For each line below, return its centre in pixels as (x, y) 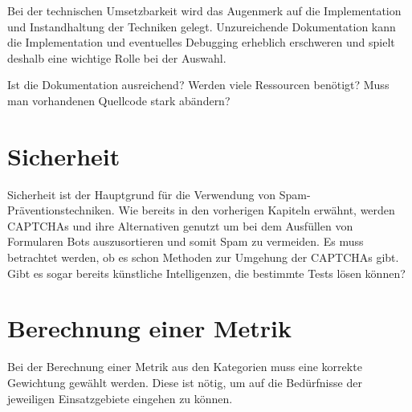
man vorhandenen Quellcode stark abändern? (119, 100)
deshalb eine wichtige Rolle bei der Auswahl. (117, 57)
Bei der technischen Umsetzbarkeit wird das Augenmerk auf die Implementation (204, 10)
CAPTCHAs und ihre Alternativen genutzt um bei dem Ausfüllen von (180, 225)
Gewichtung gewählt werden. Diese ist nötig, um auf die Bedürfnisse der (185, 382)
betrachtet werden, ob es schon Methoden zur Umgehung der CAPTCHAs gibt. (203, 257)
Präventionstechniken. (61, 210)
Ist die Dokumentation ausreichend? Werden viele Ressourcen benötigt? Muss (198, 85)
